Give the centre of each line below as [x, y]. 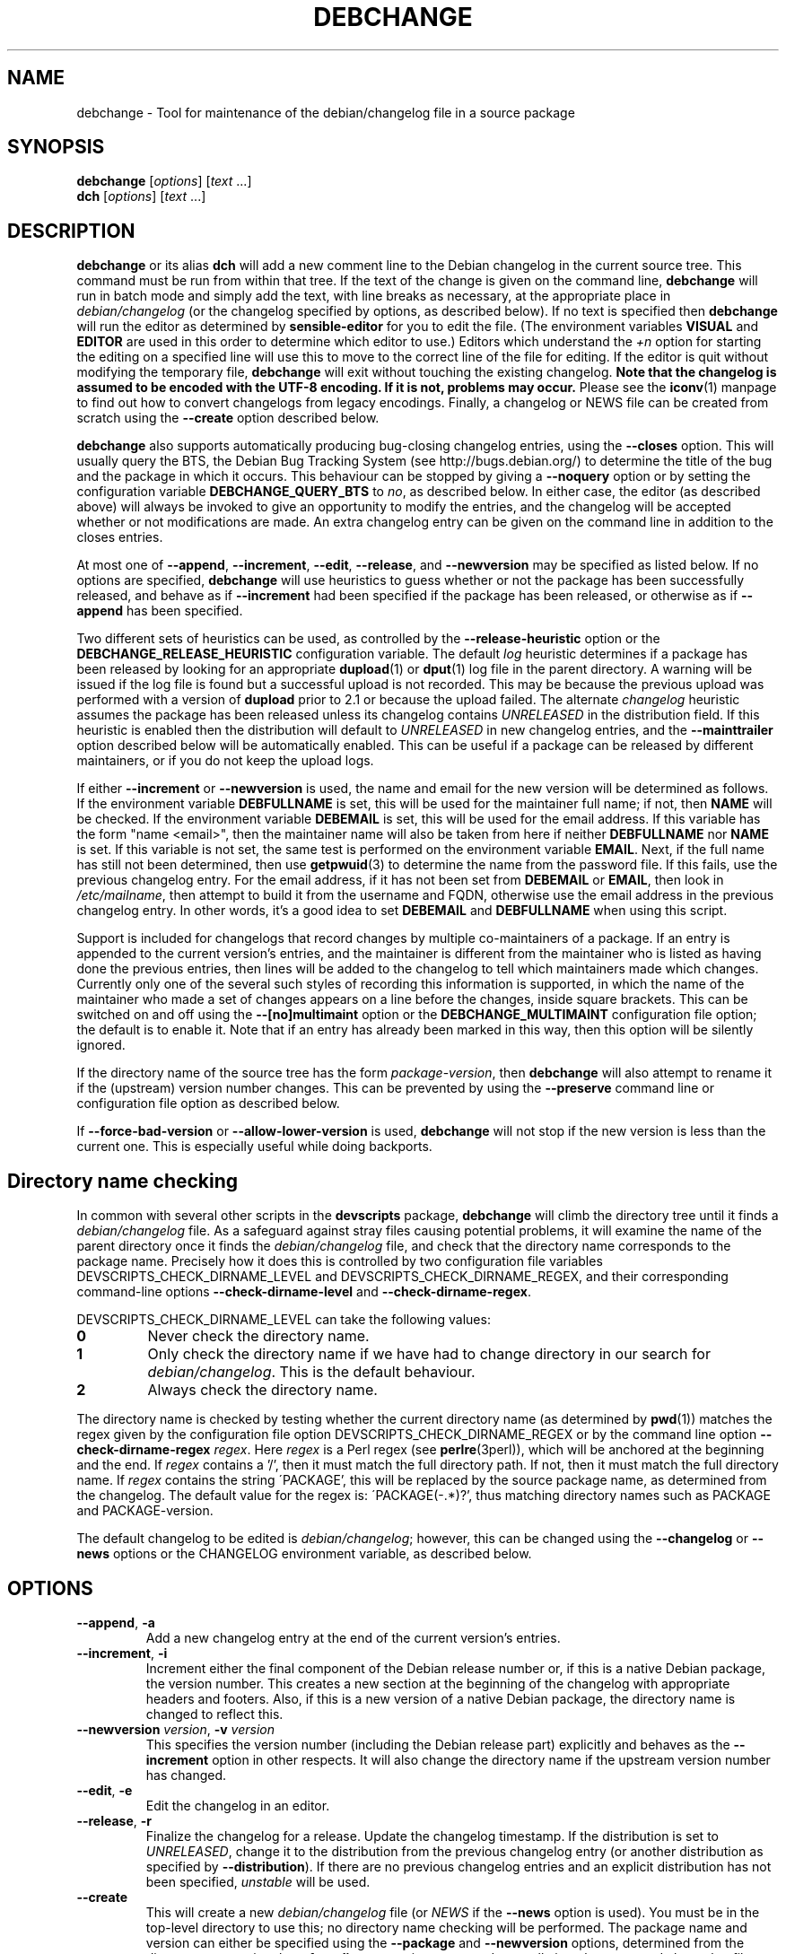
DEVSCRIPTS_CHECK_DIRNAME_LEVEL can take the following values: [284, 1320]
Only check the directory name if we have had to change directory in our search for [429, 1354]
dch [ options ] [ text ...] [141, 196]
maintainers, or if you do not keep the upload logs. [225, 761]
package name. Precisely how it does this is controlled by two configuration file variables [340, 1261]
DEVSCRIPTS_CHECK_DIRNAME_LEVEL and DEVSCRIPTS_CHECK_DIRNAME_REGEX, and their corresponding [402, 1277]
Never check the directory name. [258, 1336]
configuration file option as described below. [208, 1103]
